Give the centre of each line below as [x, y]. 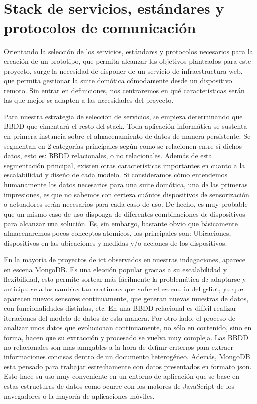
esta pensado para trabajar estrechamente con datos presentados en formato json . [128, 366]
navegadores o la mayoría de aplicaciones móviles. [79, 395]
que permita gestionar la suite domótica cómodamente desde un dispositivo [118, 81]
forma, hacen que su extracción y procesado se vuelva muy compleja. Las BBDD [126, 337]
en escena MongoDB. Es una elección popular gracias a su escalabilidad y [116, 269]
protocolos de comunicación [100, 28]
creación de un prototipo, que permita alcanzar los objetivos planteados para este [128, 61]
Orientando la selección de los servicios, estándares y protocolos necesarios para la [128, 51]
